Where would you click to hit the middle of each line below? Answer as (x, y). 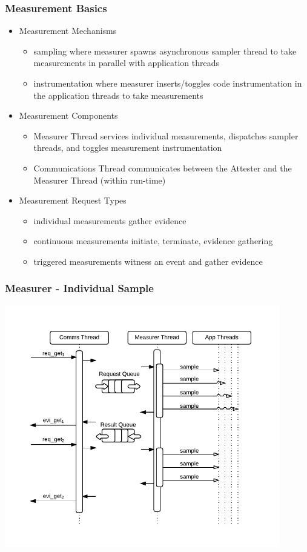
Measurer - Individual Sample (79, 288)
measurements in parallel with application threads (127, 63)
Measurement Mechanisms (68, 31)
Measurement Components (68, 115)
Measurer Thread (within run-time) (100, 180)
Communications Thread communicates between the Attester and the (163, 168)
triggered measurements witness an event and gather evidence (148, 261)
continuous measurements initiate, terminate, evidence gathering (153, 241)
